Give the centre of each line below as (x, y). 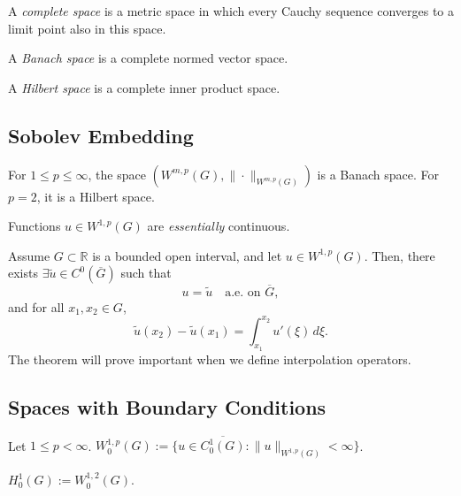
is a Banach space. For (378, 174)
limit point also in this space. (87, 28)
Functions (35, 226)
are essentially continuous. (219, 226)
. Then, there (400, 255)
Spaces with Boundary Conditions (167, 406)
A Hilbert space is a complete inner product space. (144, 87)
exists (23, 273)
